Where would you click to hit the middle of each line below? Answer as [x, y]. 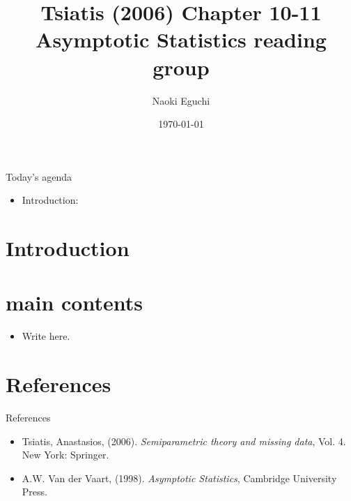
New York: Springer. [65, 455]
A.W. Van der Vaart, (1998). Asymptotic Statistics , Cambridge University [179, 478]
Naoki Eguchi [181, 100]
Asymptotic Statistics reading [181, 39]
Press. [34, 492]
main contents [74, 302]
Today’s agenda [39, 176]
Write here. [46, 336]
